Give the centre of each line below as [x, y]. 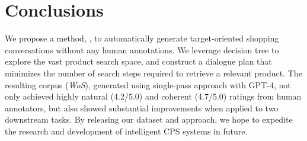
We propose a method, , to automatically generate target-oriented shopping [142, 38]
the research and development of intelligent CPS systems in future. [126, 131]
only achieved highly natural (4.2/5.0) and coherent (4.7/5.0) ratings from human [153, 96]
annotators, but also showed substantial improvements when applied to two [142, 108]
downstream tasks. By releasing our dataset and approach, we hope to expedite [149, 119]
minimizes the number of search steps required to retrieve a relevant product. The [153, 73]
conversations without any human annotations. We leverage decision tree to [142, 49]
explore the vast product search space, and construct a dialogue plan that [138, 61]
